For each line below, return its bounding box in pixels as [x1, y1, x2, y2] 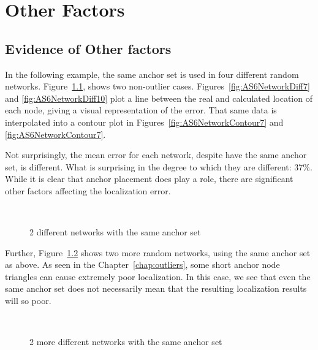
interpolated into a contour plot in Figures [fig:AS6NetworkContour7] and [5, 115, 284, 128]
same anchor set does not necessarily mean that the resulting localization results [5, 282, 307, 295]
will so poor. [5, 294, 51, 307]
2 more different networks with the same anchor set [29, 335, 222, 348]
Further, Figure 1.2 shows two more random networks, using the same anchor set [5, 246, 311, 259]
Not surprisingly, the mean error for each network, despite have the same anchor [5, 148, 307, 161]
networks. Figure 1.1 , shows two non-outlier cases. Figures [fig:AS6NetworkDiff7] [5, 80, 310, 93]
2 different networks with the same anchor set [29, 226, 201, 238]
